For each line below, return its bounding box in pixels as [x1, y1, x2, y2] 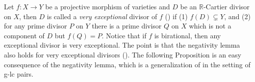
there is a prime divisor [92, 21, 162, 31]
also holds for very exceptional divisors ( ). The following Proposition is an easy [4, 49, 241, 59]
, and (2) [224, 11, 251, 21]
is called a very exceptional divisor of [47, 11, 157, 21]
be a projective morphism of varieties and [45, 1, 170, 11]
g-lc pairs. [4, 69, 34, 79]
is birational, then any [154, 30, 221, 40]
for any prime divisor [4, 21, 67, 31]
